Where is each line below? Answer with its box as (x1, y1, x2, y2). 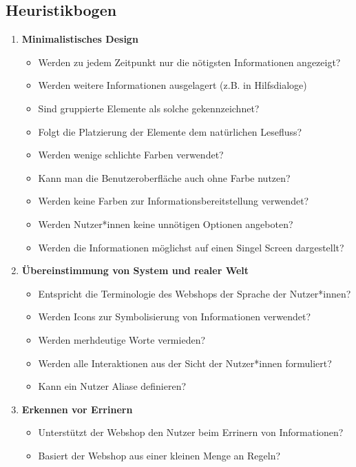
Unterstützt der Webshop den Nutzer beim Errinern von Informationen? (38, 425, 344, 439)
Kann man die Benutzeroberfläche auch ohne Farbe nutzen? (38, 170, 291, 185)
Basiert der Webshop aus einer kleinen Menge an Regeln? (38, 448, 281, 462)
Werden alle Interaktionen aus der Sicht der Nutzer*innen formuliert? (38, 355, 332, 370)
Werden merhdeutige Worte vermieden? (38, 332, 206, 346)
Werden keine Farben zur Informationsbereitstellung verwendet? (38, 194, 309, 208)
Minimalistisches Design (21, 32, 138, 46)
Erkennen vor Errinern (21, 402, 133, 416)
